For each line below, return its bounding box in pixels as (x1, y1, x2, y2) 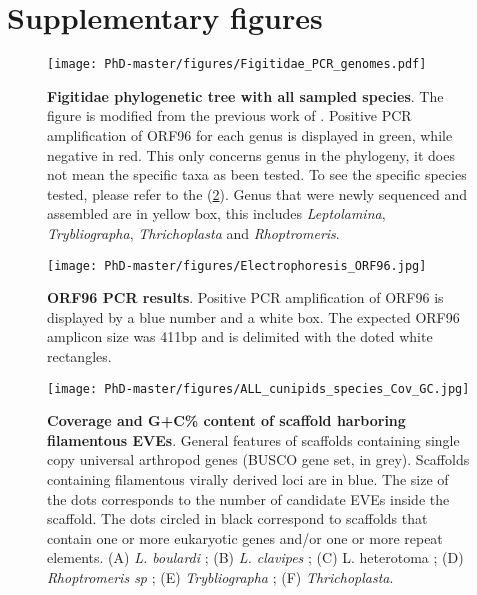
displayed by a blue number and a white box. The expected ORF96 (47, 306, 460, 327)
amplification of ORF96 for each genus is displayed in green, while (47, 124, 453, 145)
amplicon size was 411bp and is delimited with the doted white (47, 326, 433, 347)
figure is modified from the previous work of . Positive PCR (47, 105, 412, 126)
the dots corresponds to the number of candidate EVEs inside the (47, 488, 450, 509)
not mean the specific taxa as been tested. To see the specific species (47, 164, 467, 185)
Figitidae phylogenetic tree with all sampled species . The (47, 85, 444, 106)
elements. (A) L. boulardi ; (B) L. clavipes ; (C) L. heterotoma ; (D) (47, 547, 464, 568)
